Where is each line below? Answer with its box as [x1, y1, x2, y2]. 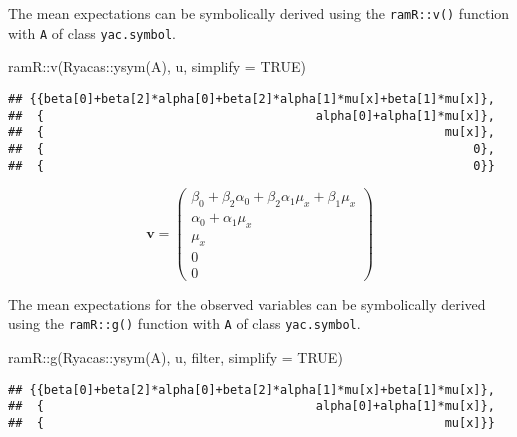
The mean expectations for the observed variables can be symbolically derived [8, 293, 486, 314]
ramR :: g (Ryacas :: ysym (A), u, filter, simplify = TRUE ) [8, 347, 343, 368]
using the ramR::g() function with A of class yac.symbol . [8, 313, 361, 334]
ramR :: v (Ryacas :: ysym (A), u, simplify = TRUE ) [8, 56, 306, 77]
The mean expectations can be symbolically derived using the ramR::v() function [8, 3, 510, 23]
